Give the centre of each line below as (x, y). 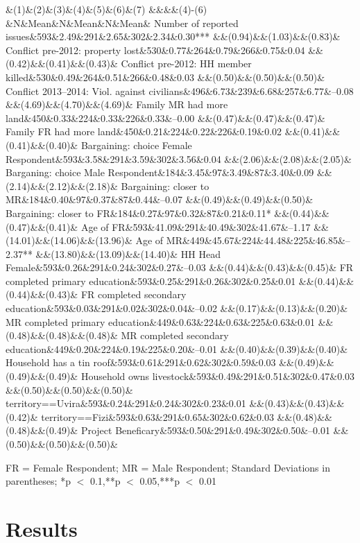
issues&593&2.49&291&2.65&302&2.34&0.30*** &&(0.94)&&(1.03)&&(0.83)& (173, 36)
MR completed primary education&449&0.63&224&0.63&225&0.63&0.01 (160, 321)
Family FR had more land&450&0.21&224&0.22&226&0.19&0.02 (144, 131)
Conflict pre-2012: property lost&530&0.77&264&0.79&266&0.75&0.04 (155, 50)
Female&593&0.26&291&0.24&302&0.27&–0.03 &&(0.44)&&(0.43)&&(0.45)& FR (180, 267)
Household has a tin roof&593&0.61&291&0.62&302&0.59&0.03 (141, 362)
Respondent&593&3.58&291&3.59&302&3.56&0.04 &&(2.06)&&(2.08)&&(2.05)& (179, 158)
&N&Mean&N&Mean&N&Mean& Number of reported (122, 23)
